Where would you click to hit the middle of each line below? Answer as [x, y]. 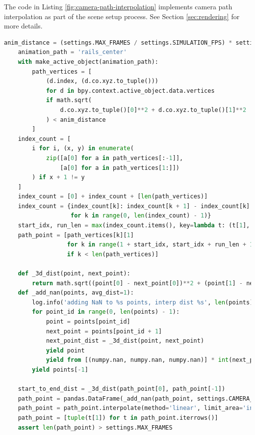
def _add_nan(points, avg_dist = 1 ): [76, 293]
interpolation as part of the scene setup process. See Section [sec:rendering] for [122, 16]
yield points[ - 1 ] [60, 369]
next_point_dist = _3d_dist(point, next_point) [125, 341]
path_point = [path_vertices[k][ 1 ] [76, 235]
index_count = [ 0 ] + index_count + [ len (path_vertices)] [113, 197]
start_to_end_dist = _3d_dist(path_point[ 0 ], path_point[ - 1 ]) [122, 389]
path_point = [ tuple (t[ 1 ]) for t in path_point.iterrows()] [118, 418]
